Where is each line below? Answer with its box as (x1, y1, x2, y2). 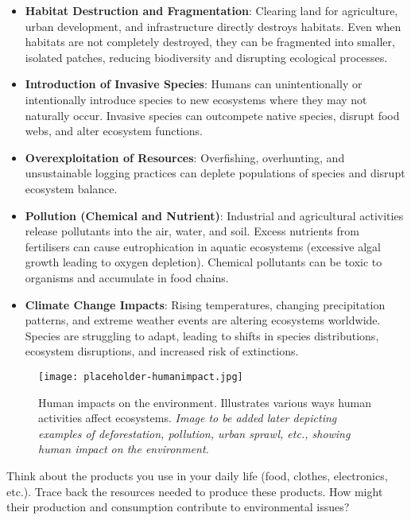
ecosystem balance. (25, 180, 118, 196)
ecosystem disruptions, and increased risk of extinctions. (25, 343, 299, 359)
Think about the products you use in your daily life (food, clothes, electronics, (6, 467, 388, 483)
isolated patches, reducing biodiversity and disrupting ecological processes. (25, 49, 388, 65)
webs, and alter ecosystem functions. (25, 122, 203, 139)
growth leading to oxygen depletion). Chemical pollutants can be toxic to (25, 254, 382, 270)
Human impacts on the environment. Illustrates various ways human (38, 394, 371, 410)
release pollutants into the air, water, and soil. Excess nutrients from (25, 223, 359, 239)
